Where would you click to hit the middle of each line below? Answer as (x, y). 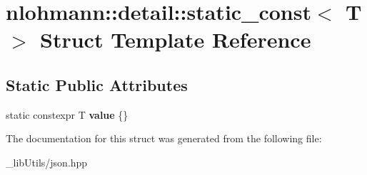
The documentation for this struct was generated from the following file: (164, 138)
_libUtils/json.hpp (47, 162)
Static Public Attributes (97, 84)
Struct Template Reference (176, 39)
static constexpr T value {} (67, 114)
